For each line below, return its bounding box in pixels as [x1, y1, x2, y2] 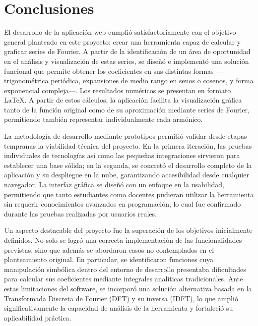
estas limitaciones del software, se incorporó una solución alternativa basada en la [4, 283, 252, 293]
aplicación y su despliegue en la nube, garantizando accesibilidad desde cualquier [4, 169, 249, 180]
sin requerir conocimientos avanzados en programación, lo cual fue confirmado [4, 199, 241, 209]
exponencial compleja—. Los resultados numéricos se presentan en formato [4, 85, 231, 95]
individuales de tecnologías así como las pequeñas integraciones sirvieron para [4, 150, 240, 161]
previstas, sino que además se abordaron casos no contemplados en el [4, 244, 214, 255]
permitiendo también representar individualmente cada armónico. [4, 114, 203, 124]
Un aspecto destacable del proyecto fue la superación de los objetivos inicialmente [4, 225, 253, 235]
